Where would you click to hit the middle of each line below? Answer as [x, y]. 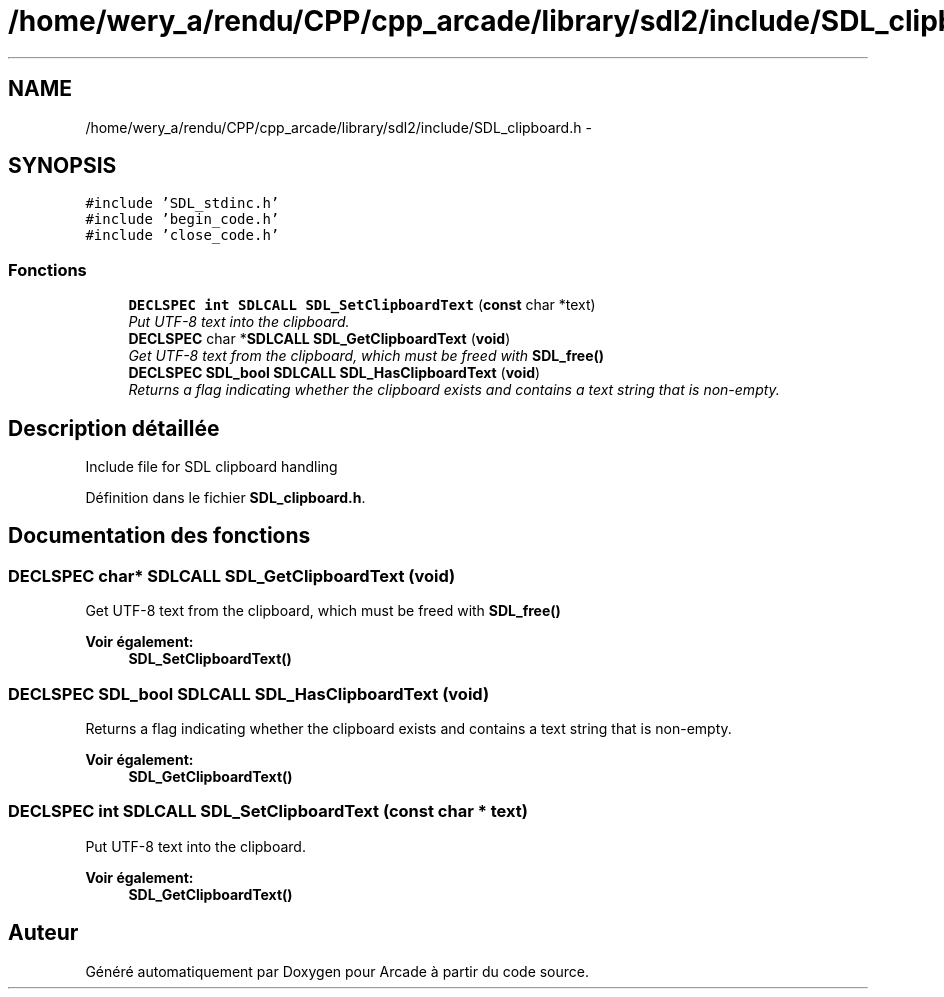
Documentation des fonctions [159, 536]
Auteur [43, 933]
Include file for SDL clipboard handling [211, 467]
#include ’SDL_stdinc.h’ [182, 203]
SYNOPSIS [62, 166]
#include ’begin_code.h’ [182, 219]
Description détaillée [114, 428]
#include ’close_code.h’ [182, 235]
